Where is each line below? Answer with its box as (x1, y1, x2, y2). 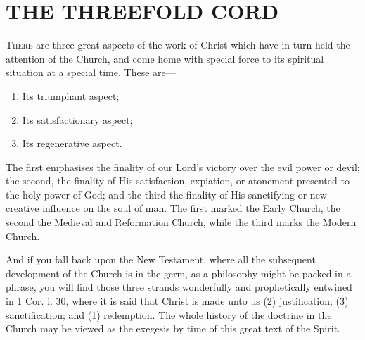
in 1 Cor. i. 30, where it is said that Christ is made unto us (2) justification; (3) (6, 294, 349, 308)
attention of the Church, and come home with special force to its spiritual (6, 51, 324, 65)
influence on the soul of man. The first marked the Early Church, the (42, 201, 340, 215)
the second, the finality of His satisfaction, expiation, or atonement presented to (6, 173, 350, 188)
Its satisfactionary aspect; (22, 112, 133, 127)
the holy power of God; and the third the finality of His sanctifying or (6, 187, 307, 201)
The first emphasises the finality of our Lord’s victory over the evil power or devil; (6, 159, 360, 174)
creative (6, 201, 39, 215)
